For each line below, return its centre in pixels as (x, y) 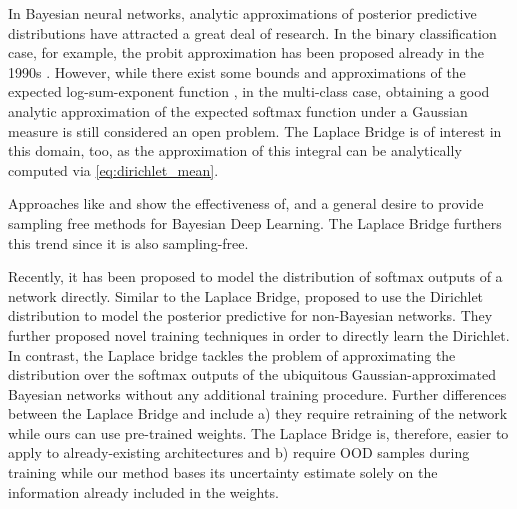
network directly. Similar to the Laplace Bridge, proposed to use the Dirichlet (246, 295)
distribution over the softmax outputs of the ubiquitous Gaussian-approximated (252, 374)
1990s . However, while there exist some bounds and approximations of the (237, 71)
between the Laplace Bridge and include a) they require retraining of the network (258, 413)
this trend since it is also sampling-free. (128, 242)
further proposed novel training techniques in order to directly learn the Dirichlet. (259, 334)
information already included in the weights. (143, 491)
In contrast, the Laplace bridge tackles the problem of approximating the (232, 354)
